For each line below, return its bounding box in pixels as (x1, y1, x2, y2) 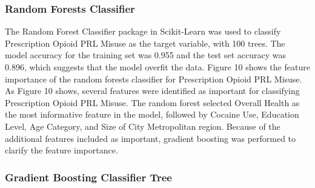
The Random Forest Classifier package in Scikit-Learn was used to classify (5, 25, 281, 38)
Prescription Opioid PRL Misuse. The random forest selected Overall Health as (5, 96, 300, 109)
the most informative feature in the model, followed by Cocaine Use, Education (5, 108, 299, 121)
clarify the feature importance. (5, 144, 118, 156)
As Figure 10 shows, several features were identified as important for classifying (5, 84, 300, 97)
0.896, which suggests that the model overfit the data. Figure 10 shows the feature (5, 61, 310, 73)
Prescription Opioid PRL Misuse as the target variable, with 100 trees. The (5, 36, 285, 49)
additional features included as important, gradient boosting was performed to (5, 132, 296, 144)
